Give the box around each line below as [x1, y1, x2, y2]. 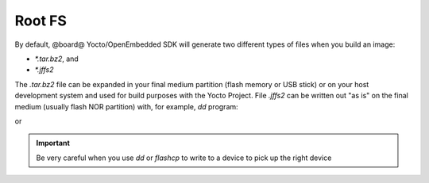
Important [36, 139, 71, 148]
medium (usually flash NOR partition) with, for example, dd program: [14, 101, 238, 111]
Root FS [14, 12, 68, 29]
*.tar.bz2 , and [34, 54, 79, 63]
